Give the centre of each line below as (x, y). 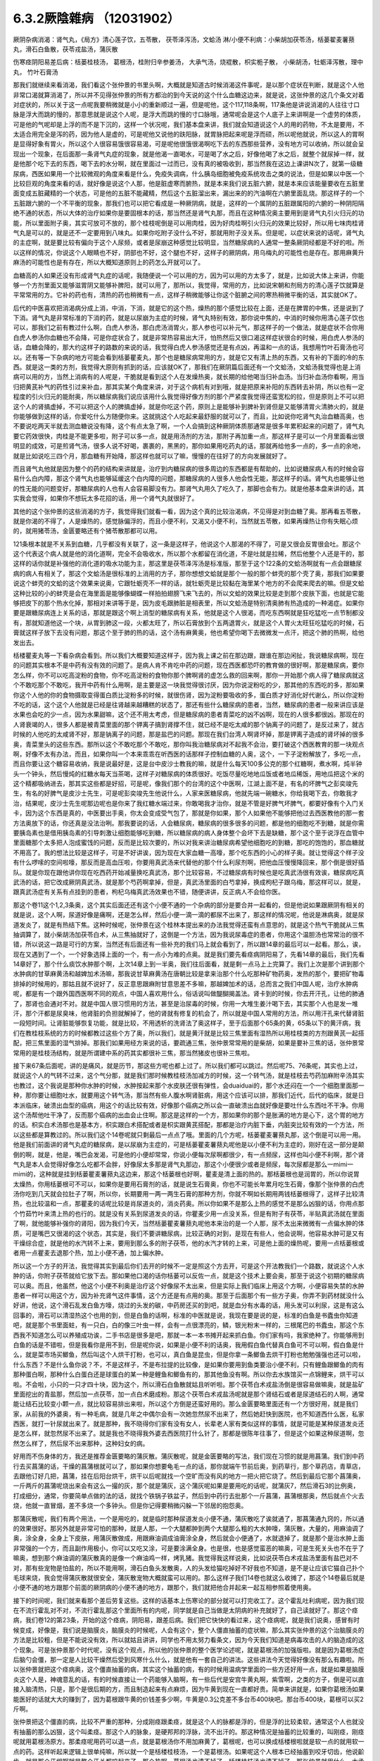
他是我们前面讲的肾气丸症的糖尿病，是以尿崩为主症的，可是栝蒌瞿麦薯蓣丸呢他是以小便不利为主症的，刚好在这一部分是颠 (189, 1145)
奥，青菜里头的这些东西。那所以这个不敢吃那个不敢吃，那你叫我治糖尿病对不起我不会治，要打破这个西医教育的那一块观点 (189, 744)
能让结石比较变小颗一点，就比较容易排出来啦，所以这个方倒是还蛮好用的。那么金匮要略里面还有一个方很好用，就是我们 (185, 1404)
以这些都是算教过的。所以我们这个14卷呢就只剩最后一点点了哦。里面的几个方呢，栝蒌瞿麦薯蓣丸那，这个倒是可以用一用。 (189, 1135)
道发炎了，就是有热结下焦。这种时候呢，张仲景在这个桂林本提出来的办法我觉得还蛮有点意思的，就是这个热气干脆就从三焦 (189, 925)
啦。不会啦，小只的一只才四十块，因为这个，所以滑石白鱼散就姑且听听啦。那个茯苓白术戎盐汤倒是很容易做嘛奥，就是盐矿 (189, 1384)
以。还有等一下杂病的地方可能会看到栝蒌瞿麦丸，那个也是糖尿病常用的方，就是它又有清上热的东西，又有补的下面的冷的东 (189, 357)
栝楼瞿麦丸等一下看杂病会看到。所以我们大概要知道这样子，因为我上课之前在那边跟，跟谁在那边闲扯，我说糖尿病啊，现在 (189, 655)
